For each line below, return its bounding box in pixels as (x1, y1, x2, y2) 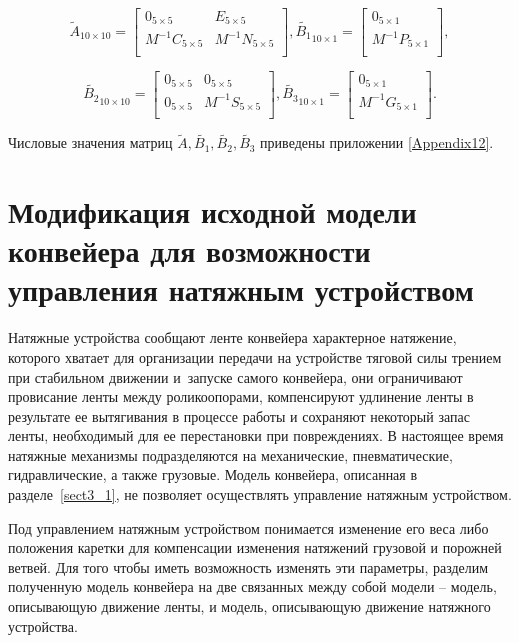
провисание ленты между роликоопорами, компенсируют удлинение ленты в (8, 386, 474, 407)
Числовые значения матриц (8, 132, 173, 153)
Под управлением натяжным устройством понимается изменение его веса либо (8, 517, 489, 538)
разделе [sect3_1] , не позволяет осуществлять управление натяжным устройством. (8, 484, 512, 505)
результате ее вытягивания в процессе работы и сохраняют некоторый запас (8, 405, 470, 426)
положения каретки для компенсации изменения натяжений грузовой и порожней (8, 537, 502, 558)
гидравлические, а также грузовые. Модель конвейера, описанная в (8, 464, 418, 485)
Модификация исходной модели (8, 191, 417, 231)
